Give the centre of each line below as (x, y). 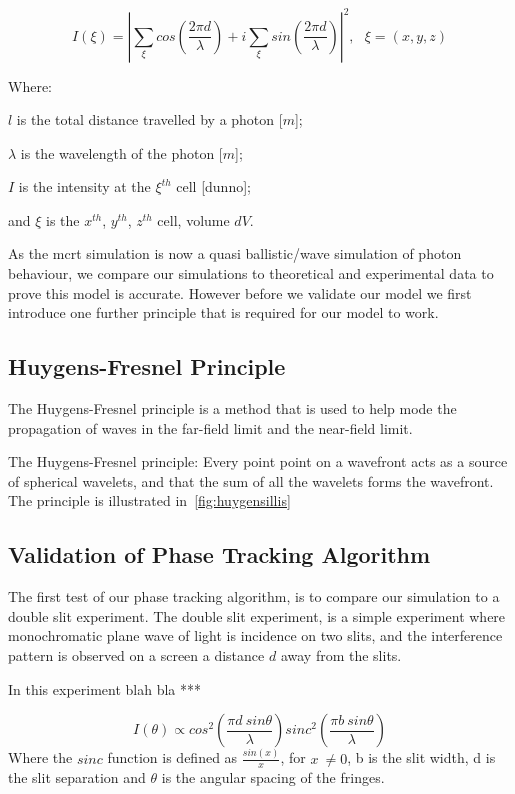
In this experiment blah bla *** (105, 688)
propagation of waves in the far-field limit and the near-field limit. (210, 427)
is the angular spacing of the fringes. (273, 777)
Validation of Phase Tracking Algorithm (219, 554)
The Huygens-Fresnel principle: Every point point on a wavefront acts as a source (258, 461)
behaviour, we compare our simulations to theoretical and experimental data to (251, 273)
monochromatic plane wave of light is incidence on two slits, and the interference (255, 635)
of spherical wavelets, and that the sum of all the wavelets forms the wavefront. (251, 480)
